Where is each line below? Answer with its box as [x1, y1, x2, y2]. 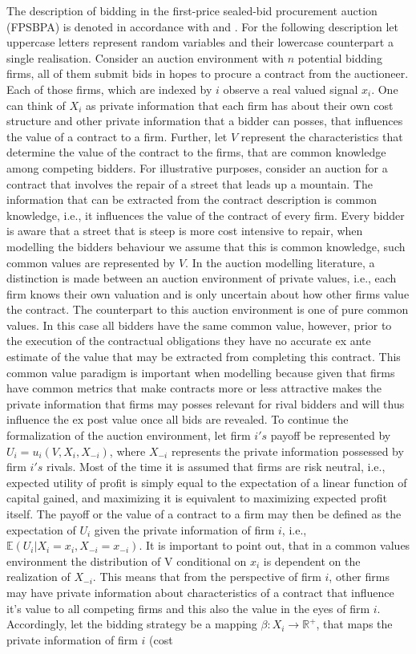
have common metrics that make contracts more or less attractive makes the [6, 380, 382, 396]
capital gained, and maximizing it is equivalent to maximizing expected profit [6, 489, 387, 506]
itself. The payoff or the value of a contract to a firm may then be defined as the [6, 506, 402, 522]
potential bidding [297, 49, 382, 66]
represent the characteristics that [240, 128, 403, 144]
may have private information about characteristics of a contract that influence [6, 583, 394, 600]
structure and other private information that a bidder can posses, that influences [6, 112, 403, 129]
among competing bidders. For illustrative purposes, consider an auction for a [6, 159, 388, 176]
